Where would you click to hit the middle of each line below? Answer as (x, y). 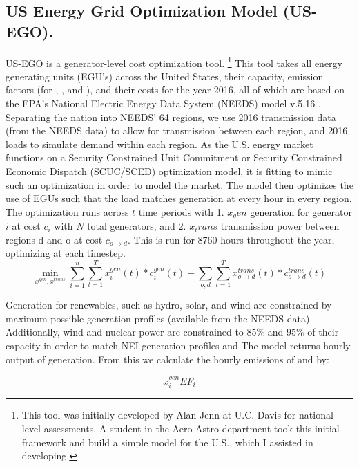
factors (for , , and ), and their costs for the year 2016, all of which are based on (175, 90)
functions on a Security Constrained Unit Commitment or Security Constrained (174, 157)
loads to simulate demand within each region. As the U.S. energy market (159, 144)
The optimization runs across (67, 211)
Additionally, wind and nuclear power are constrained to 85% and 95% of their (172, 332)
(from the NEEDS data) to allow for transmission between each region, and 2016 (177, 130)
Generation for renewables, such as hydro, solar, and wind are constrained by (169, 305)
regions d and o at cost (54, 239)
